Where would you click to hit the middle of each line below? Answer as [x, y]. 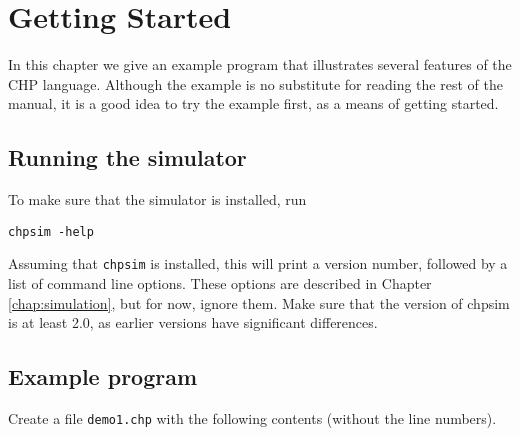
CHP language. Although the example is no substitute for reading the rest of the [255, 83]
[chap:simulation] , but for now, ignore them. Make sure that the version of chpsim [259, 302]
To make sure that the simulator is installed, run [157, 199]
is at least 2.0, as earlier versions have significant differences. [193, 322]
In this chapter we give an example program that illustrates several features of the [260, 64]
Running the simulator [127, 157]
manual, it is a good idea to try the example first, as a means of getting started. [253, 103]
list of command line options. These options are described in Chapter [220, 283]
